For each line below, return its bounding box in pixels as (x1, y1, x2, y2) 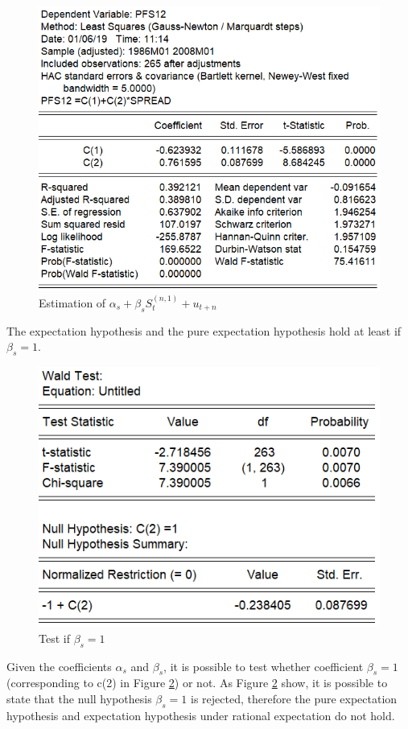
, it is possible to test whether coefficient (163, 657, 364, 674)
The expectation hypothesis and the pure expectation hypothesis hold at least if (6, 322, 402, 339)
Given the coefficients (6, 657, 112, 674)
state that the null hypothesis (6, 690, 152, 706)
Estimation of (39, 294, 106, 311)
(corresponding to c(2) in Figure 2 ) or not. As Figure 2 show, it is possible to (6, 674, 388, 691)
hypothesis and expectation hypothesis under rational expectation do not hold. (6, 706, 395, 723)
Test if (39, 629, 70, 646)
